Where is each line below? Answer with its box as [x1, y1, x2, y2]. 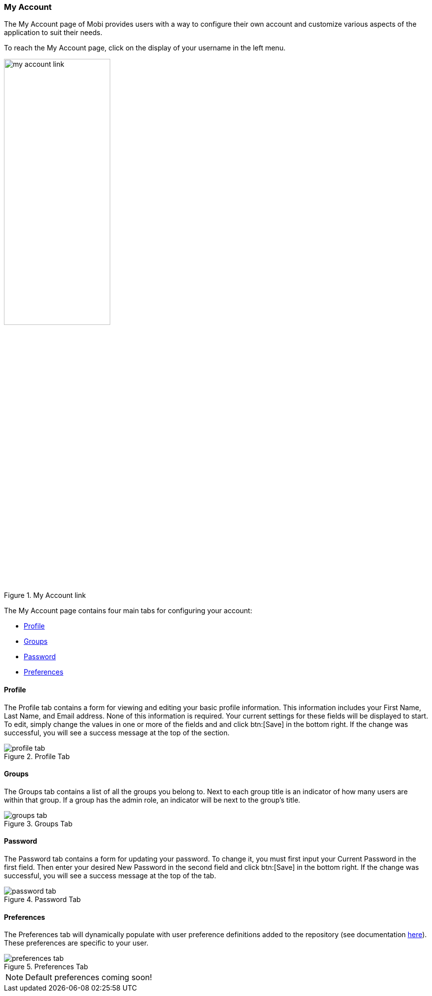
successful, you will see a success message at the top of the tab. [4, 871, 216, 880]
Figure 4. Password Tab [4, 895, 81, 904]
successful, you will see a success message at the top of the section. [4, 728, 230, 737]
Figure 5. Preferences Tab [4, 962, 88, 971]
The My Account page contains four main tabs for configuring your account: [4, 606, 253, 615]
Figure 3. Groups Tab [4, 819, 73, 828]
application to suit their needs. [4, 28, 102, 37]
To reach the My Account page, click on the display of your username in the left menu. [4, 44, 286, 52]
